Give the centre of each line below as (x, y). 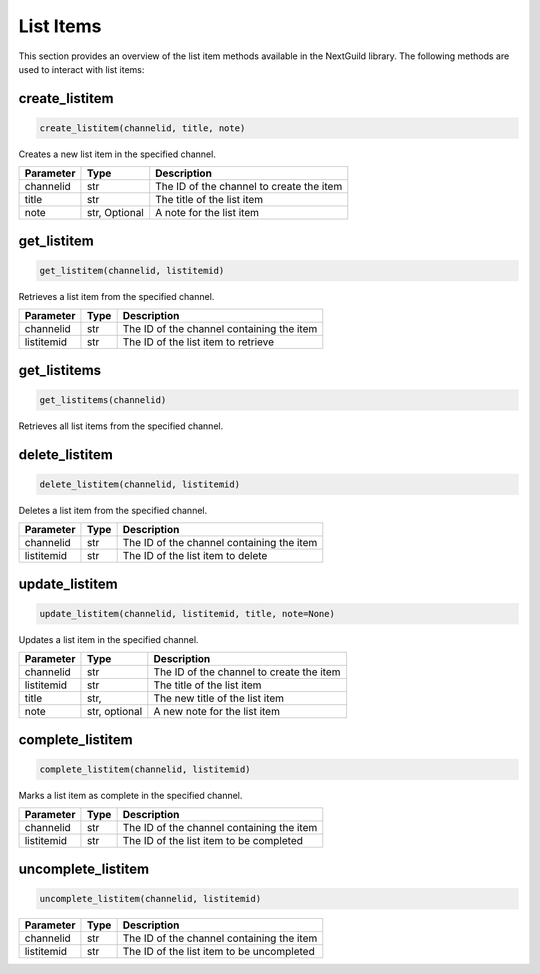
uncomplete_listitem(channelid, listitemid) (150, 898)
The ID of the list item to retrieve (198, 342)
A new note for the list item (216, 712)
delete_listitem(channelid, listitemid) (139, 484)
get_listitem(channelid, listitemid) (132, 270)
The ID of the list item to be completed (213, 841)
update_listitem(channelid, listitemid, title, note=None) (187, 613)
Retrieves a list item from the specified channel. (116, 296)
